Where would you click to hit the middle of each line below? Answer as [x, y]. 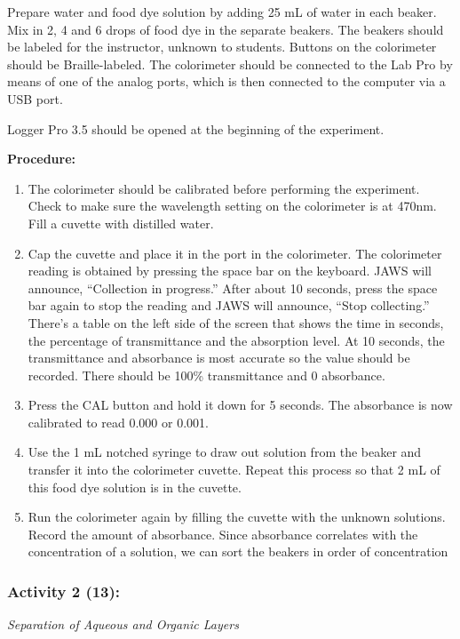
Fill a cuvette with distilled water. [121, 223]
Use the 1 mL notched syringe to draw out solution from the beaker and [225, 452]
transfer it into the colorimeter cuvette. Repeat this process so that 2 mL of [234, 470]
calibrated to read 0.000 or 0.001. [118, 422]
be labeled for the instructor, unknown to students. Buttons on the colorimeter [222, 47]
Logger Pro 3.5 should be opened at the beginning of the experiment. [196, 128]
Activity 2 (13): [64, 591]
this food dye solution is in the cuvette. [135, 487]
